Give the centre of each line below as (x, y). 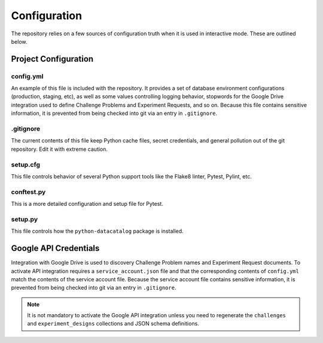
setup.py (25, 219)
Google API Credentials (55, 248)
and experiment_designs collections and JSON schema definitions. (113, 324)
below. (19, 41)
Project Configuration (52, 59)
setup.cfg (25, 165)
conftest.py (28, 192)
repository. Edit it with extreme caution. (59, 149)
